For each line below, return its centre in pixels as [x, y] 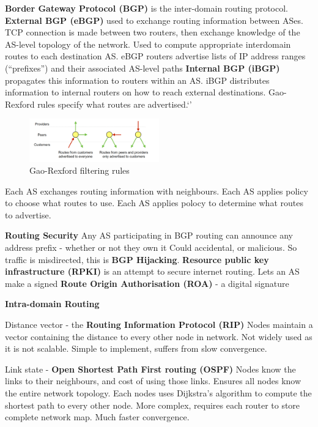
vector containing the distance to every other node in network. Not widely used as [159, 336]
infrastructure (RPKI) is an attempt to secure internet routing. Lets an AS [152, 271]
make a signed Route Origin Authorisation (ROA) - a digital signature [147, 283]
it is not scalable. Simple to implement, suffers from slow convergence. [136, 348]
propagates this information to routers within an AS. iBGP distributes [137, 80]
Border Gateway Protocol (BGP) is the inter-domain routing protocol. [146, 8]
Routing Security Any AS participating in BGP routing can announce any [149, 235]
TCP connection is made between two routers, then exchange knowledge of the [153, 32]
